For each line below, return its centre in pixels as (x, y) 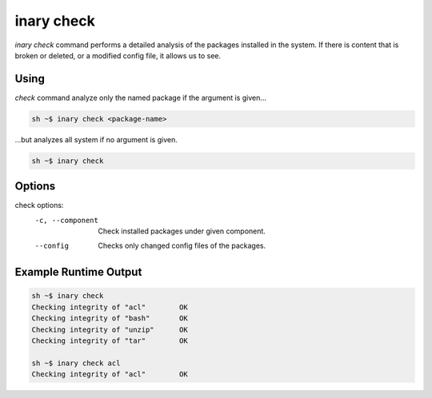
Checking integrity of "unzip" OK (110, 329)
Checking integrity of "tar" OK (110, 341)
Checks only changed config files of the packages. (182, 246)
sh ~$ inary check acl (76, 363)
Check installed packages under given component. (182, 231)
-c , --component (67, 220)
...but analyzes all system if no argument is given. (96, 139)
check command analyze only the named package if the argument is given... (141, 98)
